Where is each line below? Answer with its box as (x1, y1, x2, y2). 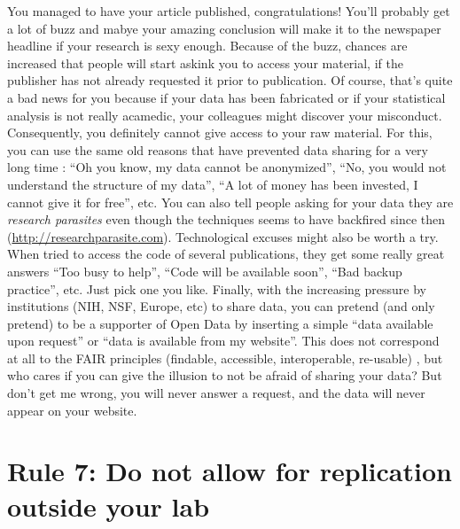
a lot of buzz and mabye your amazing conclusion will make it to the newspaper (7, 19, 441, 37)
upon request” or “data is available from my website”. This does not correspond (7, 331, 440, 350)
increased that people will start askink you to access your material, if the (7, 53, 403, 72)
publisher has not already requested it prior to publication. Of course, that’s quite (7, 71, 453, 89)
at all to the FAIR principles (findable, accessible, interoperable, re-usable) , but (7, 348, 443, 367)
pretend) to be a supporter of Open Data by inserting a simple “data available (7, 314, 433, 332)
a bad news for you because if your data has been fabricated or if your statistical (7, 88, 446, 106)
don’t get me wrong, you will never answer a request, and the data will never (7, 384, 425, 402)
